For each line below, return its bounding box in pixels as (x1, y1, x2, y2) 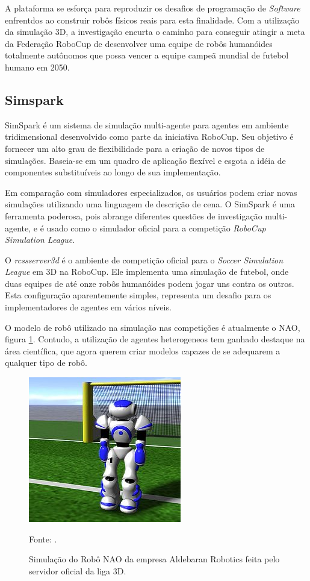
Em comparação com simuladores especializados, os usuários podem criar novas (5, 186, 297, 198)
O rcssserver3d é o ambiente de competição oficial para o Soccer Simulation (5, 253, 284, 266)
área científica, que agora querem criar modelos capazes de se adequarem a (5, 344, 281, 357)
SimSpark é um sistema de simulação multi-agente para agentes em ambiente (5, 118, 289, 131)
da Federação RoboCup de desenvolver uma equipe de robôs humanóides (5, 37, 273, 49)
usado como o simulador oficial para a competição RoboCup (46, 221, 266, 234)
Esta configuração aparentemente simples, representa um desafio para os (5, 289, 271, 301)
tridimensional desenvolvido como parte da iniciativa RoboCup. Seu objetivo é (5, 130, 294, 143)
